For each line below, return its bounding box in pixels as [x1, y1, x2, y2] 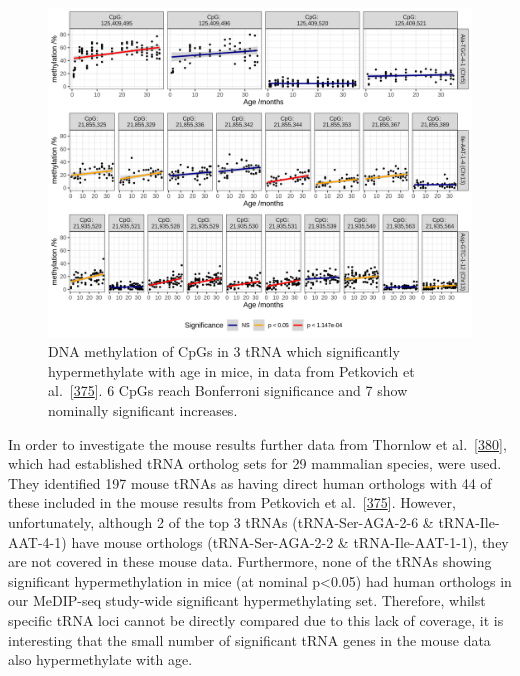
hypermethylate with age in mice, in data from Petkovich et [48, 360, 415, 381]
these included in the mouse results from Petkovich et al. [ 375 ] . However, [8, 492, 456, 513]
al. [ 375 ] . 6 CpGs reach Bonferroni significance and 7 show [48, 380, 408, 401]
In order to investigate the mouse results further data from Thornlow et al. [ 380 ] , [8, 433, 507, 454]
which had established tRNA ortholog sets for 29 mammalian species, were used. [8, 453, 502, 474]
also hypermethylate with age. [8, 649, 193, 670]
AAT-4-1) [8, 531, 67, 552]
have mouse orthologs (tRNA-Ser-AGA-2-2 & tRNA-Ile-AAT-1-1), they [71, 531, 509, 552]
